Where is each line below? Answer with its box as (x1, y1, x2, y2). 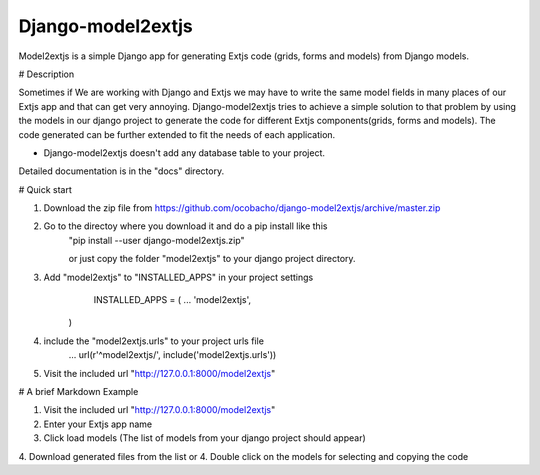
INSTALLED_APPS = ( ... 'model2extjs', (93, 294, 252, 306)
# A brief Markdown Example (18, 385, 139, 397)
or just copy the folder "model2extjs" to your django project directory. (68, 253, 356, 265)
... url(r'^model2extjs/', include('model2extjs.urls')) (68, 349, 277, 361)
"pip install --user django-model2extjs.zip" (68, 234, 245, 246)
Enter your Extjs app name (43, 418, 153, 430)
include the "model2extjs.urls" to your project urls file (43, 335, 265, 347)
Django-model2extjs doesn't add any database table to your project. (43, 146, 325, 159)
